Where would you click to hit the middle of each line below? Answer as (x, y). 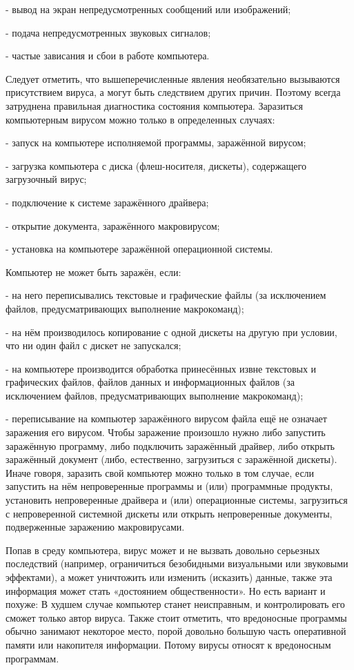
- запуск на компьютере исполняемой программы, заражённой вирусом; (156, 142)
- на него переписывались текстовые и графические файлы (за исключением (166, 295)
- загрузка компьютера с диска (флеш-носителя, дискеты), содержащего (156, 165)
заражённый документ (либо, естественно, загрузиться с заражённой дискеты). (171, 459)
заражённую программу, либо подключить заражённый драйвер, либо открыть (170, 445)
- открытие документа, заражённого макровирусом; (113, 225)
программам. (32, 658)
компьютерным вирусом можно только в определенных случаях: (140, 119)
